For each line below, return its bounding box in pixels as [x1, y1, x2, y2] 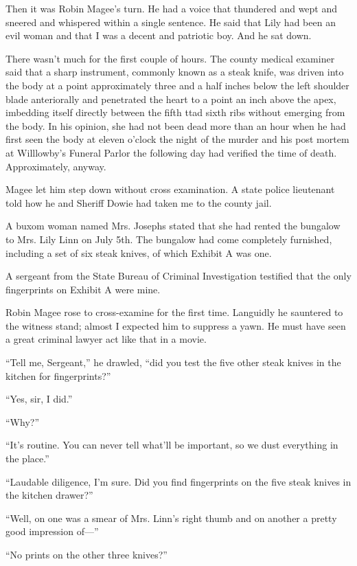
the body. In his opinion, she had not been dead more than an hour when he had [5, 118, 346, 133]
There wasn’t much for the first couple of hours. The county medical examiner [5, 51, 335, 65]
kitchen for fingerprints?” [5, 368, 111, 383]
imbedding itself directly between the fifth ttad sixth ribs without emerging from [5, 105, 345, 120]
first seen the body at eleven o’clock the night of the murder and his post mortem [5, 132, 349, 146]
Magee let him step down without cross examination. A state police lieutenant [5, 182, 335, 196]
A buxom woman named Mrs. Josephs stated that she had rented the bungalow [5, 218, 341, 233]
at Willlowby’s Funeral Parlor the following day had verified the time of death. [5, 145, 337, 159]
